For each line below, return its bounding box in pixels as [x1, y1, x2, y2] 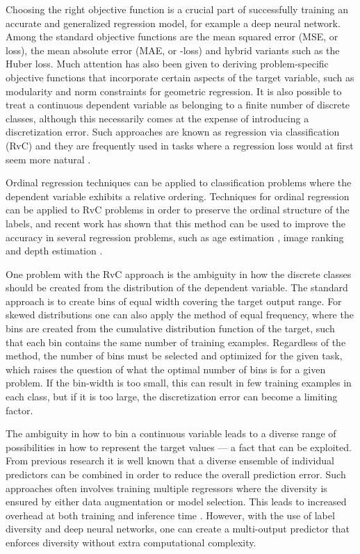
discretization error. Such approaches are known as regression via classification [6, 124, 340, 139]
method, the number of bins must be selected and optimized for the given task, [6, 348, 343, 363]
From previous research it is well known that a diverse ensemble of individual [6, 453, 334, 468]
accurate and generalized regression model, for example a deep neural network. [6, 15, 341, 30]
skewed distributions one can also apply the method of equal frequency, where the [6, 307, 354, 322]
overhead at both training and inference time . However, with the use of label [6, 507, 335, 522]
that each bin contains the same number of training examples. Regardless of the [6, 334, 346, 349]
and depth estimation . [6, 243, 103, 258]
